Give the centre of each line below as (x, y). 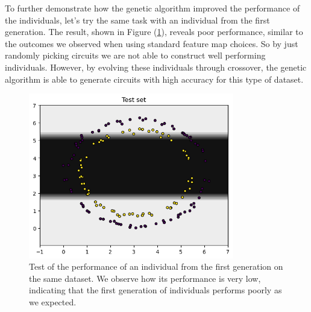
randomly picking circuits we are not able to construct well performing (135, 55)
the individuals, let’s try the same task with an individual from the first (137, 20)
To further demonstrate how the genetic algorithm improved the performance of (152, 8)
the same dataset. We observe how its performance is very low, (145, 278)
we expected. (53, 302)
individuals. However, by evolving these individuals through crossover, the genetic (156, 67)
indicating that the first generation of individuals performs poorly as (155, 290)
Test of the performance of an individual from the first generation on (156, 266)
